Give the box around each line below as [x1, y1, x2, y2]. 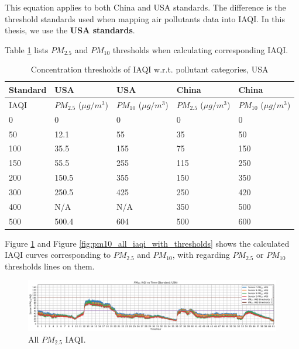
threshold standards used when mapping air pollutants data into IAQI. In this [5, 12, 285, 25]
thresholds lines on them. [5, 260, 95, 272]
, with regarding [172, 248, 230, 261]
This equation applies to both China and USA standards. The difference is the [5, 1, 286, 13]
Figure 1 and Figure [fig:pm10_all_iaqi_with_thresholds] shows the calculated [5, 237, 290, 249]
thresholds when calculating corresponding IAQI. [112, 43, 288, 56]
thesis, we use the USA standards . [5, 24, 135, 36]
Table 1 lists [5, 43, 49, 56]
